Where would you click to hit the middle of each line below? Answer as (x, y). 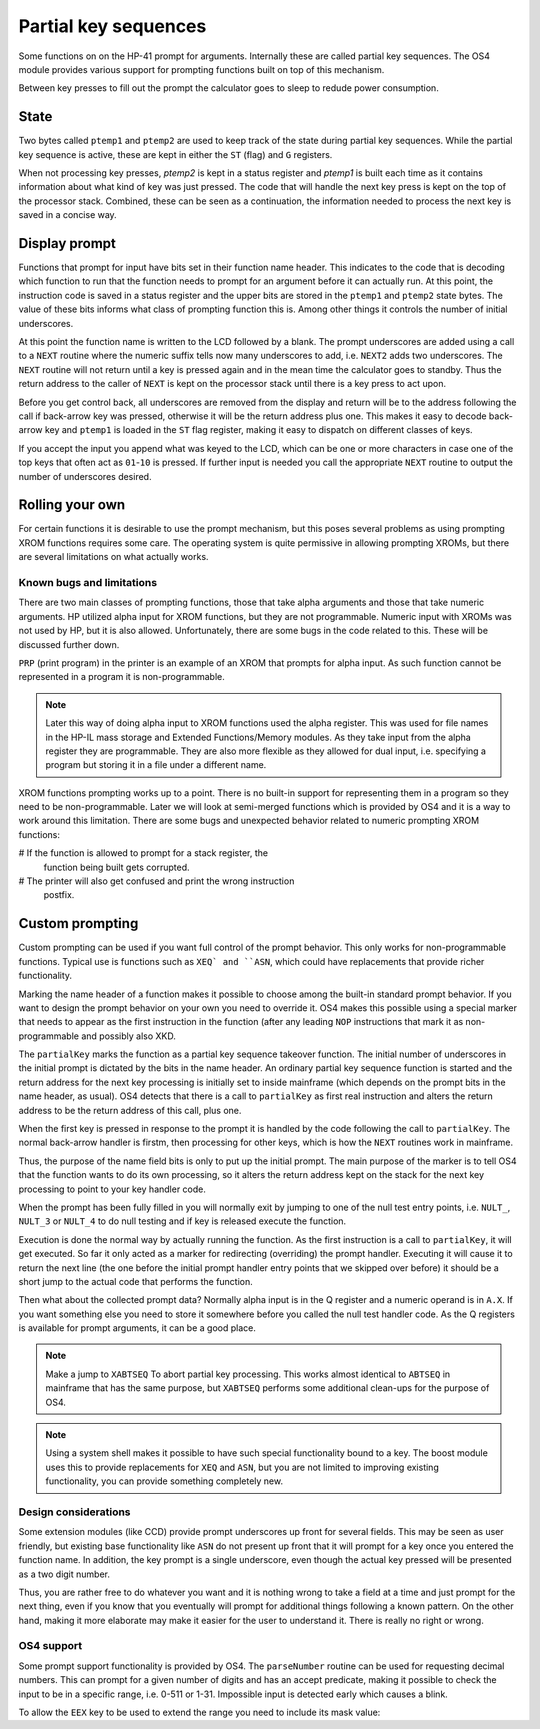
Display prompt (67, 243)
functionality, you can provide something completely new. (164, 1481)
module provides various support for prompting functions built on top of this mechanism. (201, 69)
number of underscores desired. (85, 476)
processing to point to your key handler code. (112, 1189)
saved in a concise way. (67, 215)
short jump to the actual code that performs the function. (136, 1281)
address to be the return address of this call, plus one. (130, 1110)
